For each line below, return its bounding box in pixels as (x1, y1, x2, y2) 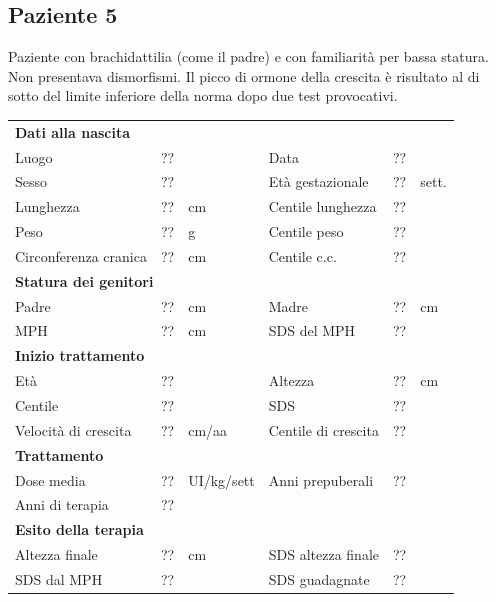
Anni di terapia (15, 494, 109, 515)
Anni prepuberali (268, 469, 374, 490)
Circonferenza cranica (15, 245, 147, 266)
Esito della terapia (15, 519, 144, 540)
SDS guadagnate (268, 568, 370, 589)
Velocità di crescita (15, 419, 132, 440)
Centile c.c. (268, 245, 337, 266)
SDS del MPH (268, 320, 356, 341)
